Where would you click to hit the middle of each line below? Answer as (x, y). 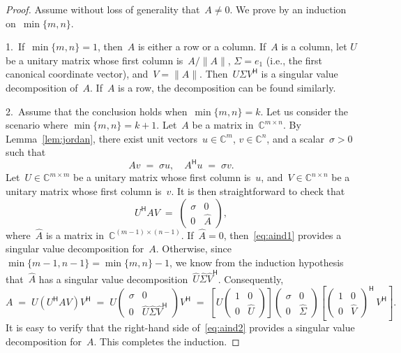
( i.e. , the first (294, 60)
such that (26, 152)
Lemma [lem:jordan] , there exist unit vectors (102, 138)
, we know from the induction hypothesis (257, 262)
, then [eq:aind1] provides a (282, 235)
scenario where (37, 125)
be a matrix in (223, 125)
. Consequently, (251, 279)
